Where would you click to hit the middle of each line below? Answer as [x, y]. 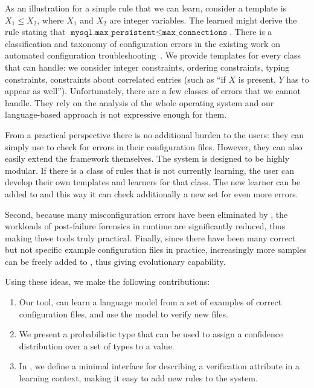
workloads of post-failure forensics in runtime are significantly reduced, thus [145, 226]
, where [50, 20]
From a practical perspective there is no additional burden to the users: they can [155, 134]
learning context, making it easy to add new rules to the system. [138, 378]
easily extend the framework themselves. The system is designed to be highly [147, 158]
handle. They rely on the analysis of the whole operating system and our [139, 102]
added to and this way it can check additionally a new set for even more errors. [152, 193]
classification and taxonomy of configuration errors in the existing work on [143, 43]
